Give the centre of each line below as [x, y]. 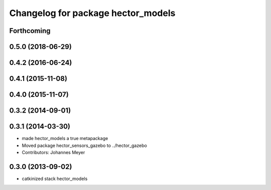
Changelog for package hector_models [92, 13]
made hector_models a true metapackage [65, 138]
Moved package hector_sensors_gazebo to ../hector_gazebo [85, 145]
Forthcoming [30, 31]
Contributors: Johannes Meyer [53, 152]
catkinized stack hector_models [55, 178]
